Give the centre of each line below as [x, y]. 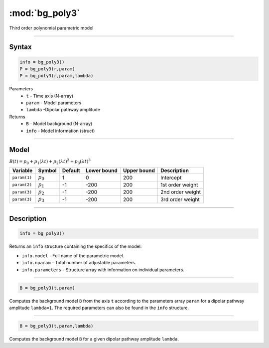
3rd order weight [180, 199]
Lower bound [102, 171]
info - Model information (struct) [61, 131]
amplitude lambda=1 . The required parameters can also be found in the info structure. [99, 308]
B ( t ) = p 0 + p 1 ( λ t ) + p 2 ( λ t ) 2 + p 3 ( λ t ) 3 [50, 162]
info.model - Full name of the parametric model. [73, 256]
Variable [22, 171]
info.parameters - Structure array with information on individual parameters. [103, 270]
